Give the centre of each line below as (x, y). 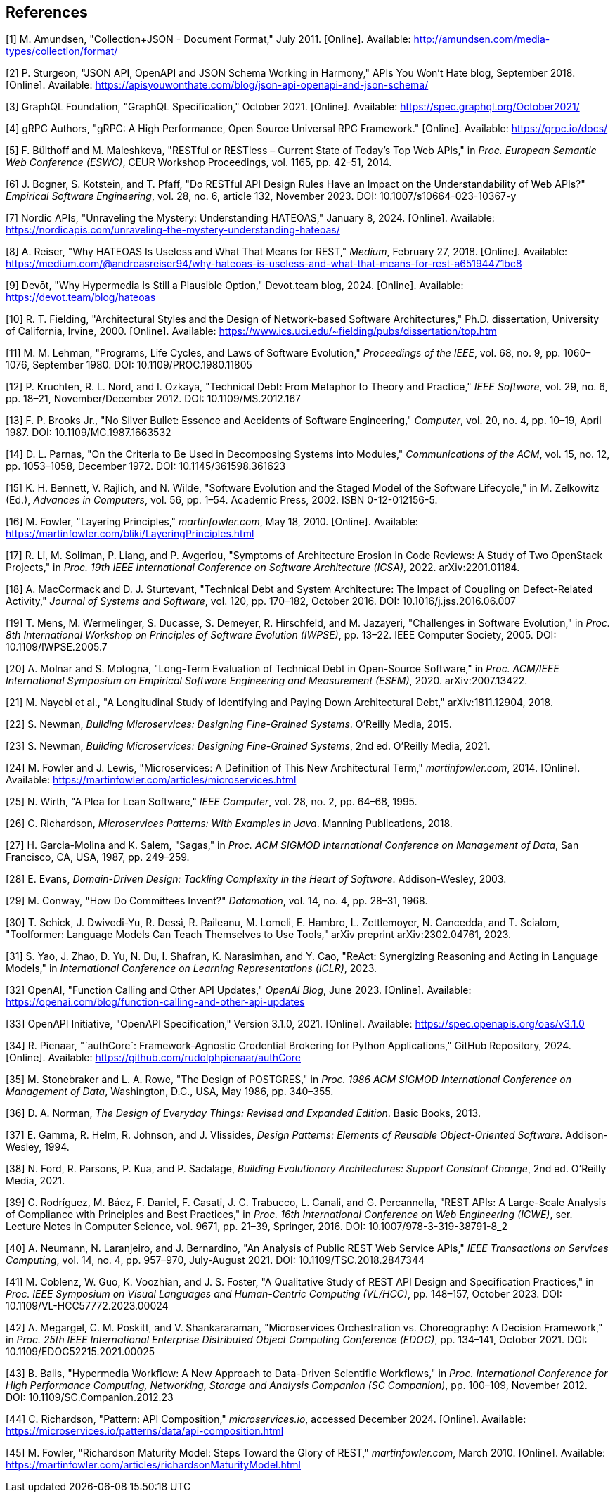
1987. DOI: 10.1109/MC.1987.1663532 (89, 433)
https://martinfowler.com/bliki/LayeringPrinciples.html (130, 534)
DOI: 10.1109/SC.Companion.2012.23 (90, 1397)
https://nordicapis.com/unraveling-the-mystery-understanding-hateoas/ (173, 230)
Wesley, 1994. (38, 1147)
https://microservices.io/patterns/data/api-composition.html (145, 1431)
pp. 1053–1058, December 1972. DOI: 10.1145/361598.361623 (146, 466)
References (47, 12)
